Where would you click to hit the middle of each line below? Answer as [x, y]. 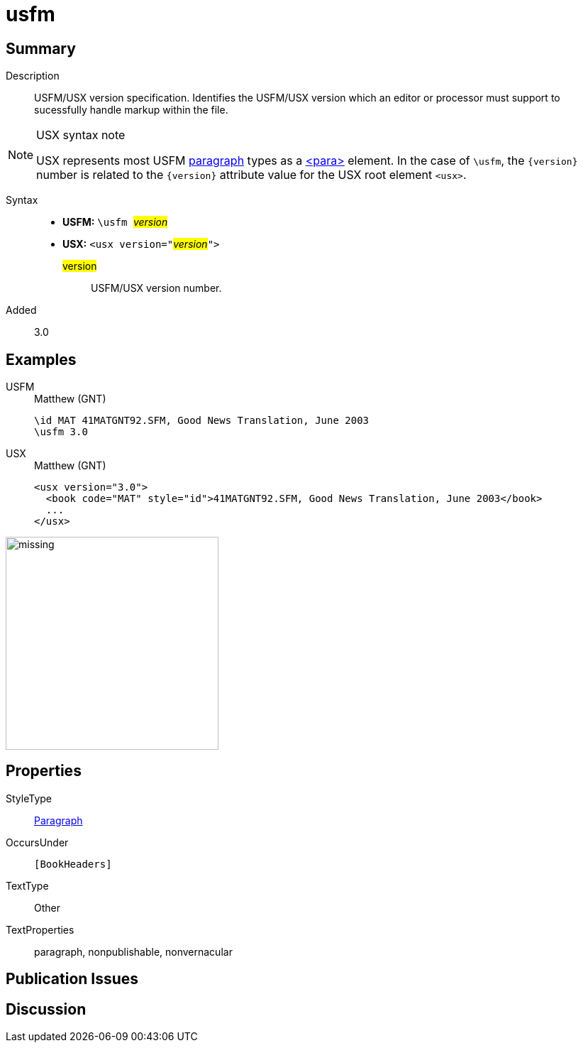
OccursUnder [37, 842]
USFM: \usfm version [115, 222]
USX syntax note [81, 135]
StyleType [29, 798]
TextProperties [40, 929]
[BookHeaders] [73, 864]
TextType [27, 885]
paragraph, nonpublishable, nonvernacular [133, 951]
